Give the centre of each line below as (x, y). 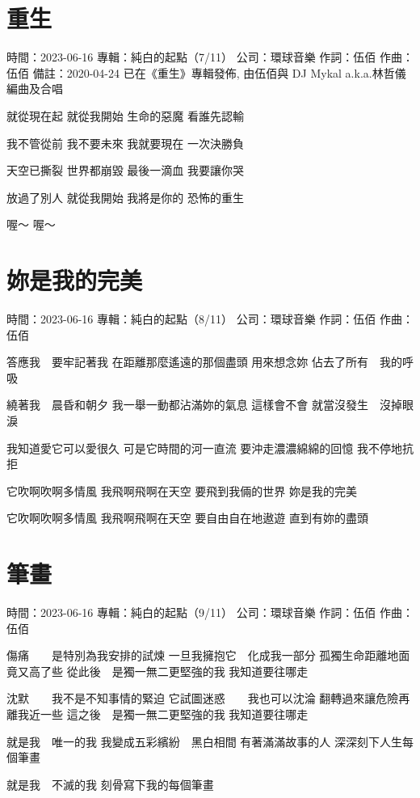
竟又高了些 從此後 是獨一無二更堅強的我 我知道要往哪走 (157, 671)
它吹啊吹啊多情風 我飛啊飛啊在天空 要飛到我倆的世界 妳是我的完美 (182, 490)
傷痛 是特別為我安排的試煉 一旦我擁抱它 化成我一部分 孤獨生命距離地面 (208, 655)
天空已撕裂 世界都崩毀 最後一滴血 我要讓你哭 (125, 170)
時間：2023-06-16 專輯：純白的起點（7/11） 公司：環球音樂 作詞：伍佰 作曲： (210, 57)
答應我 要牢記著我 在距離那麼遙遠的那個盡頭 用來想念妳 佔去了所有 (187, 362)
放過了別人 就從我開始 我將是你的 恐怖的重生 (125, 197)
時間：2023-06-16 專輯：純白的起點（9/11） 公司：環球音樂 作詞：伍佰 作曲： (210, 612)
